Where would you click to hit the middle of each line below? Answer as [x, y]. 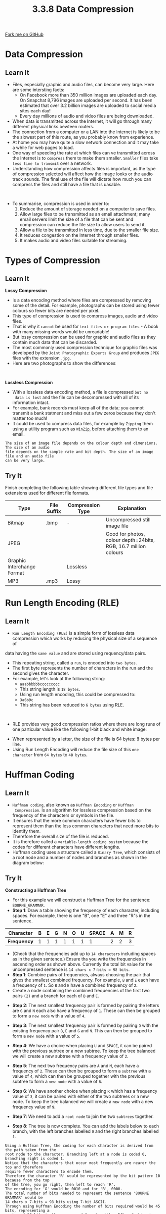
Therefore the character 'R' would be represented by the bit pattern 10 [83, 1176]
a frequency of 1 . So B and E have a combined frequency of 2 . [75, 985]
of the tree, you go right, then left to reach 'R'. [61, 1184]
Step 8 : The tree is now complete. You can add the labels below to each [85, 1126]
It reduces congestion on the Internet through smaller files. [80, 235]
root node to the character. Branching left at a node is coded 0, [76, 1154]
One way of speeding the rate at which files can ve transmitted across [83, 153]
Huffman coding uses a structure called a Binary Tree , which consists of [86, 852]
